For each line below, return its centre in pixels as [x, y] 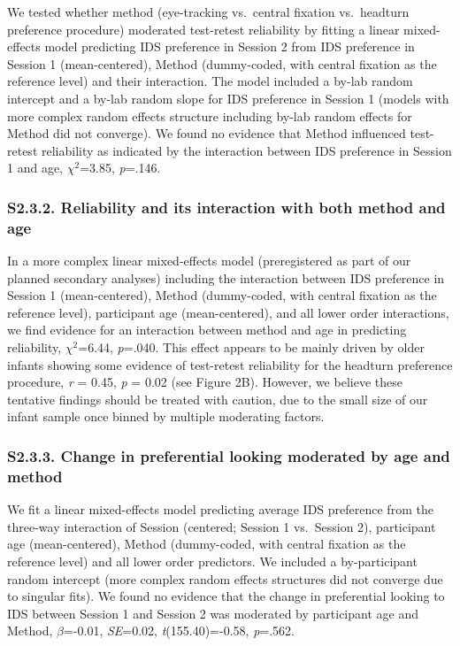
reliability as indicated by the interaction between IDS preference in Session [246, 150]
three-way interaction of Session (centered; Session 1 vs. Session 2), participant [222, 526]
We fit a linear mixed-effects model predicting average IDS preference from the [220, 509]
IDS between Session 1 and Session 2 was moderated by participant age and [213, 613]
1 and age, [35, 168]
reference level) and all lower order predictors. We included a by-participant [212, 561]
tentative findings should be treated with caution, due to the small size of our [218, 399]
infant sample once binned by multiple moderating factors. [166, 416]
